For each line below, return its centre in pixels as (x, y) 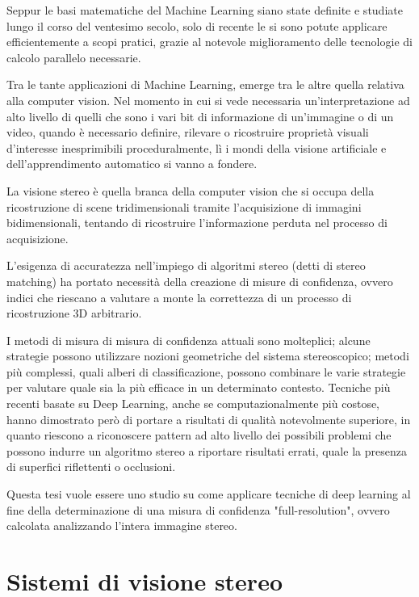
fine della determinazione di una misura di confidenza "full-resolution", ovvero (198, 509)
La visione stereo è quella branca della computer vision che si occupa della (191, 190)
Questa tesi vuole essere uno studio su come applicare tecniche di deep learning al (209, 494)
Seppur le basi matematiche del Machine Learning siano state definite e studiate (205, 10)
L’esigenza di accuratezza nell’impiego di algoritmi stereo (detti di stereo (186, 265)
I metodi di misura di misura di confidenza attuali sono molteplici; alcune (189, 340)
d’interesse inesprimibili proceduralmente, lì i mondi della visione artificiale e (197, 147)
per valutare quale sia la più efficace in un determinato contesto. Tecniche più (199, 387)
